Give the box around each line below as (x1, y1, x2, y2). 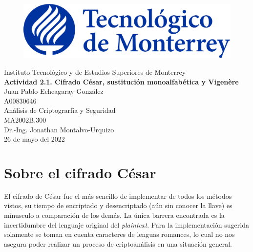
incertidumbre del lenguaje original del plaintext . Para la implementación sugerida (4, 219, 249, 230)
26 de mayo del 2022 (4, 134, 65, 144)
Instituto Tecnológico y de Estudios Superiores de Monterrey (4, 66, 186, 77)
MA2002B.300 (4, 114, 46, 125)
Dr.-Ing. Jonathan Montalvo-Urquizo (4, 124, 114, 134)
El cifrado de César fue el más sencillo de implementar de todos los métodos (4, 190, 232, 201)
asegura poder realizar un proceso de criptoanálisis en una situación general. (4, 238, 232, 249)
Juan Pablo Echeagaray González (4, 86, 104, 96)
